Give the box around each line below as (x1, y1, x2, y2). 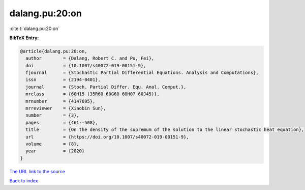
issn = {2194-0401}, (25, 77, 101, 83)
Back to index (9, 178, 38, 184)
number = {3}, (25, 113, 80, 118)
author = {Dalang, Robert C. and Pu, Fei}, (25, 56, 155, 61)
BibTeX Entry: (9, 35, 39, 41)
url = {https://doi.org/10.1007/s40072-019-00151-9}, (25, 134, 189, 140)
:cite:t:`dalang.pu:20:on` (9, 25, 60, 32)
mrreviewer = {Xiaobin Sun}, (25, 105, 106, 112)
